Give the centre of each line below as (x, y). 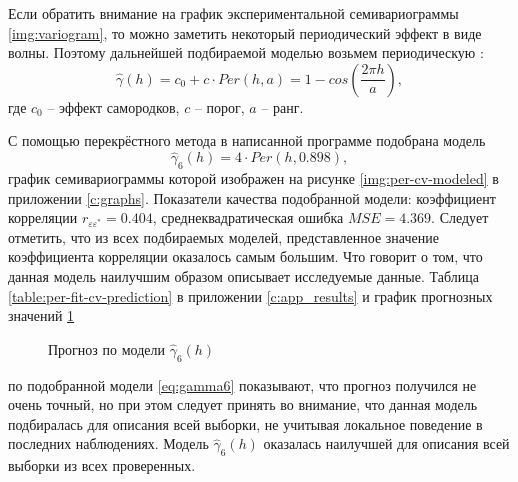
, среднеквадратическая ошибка (248, 217)
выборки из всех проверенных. (102, 465)
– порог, (219, 106)
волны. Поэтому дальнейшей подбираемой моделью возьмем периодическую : (246, 52)
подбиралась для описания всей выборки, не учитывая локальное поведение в (245, 423)
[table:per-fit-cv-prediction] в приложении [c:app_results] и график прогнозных (250, 295)
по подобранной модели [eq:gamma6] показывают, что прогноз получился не (242, 384)
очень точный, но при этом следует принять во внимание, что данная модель (243, 404)
